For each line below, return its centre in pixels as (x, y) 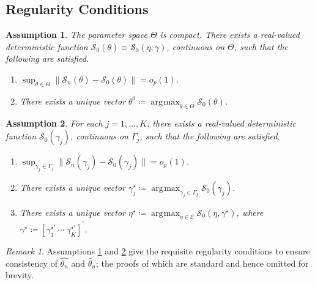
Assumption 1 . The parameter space (76, 35)
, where (250, 212)
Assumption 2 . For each (54, 123)
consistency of (31, 263)
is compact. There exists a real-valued (230, 35)
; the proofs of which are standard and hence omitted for (202, 263)
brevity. (20, 275)
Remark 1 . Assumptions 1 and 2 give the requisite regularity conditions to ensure (158, 250)
